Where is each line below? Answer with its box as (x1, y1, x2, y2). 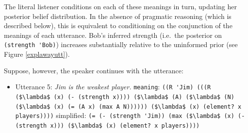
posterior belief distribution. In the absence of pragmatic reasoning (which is (4, 11, 231, 21)
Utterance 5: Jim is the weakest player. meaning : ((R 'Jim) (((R (15, 82, 211, 92)
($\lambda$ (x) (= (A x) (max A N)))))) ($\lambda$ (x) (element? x (15, 103, 242, 110)
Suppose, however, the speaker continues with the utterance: (4, 65, 183, 75)
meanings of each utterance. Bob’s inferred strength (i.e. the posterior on (4, 30, 222, 40)
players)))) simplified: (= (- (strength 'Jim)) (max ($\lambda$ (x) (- (15, 110, 245, 120)
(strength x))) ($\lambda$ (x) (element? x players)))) (15, 122, 200, 129)
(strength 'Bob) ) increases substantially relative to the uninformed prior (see (4, 39, 238, 50)
